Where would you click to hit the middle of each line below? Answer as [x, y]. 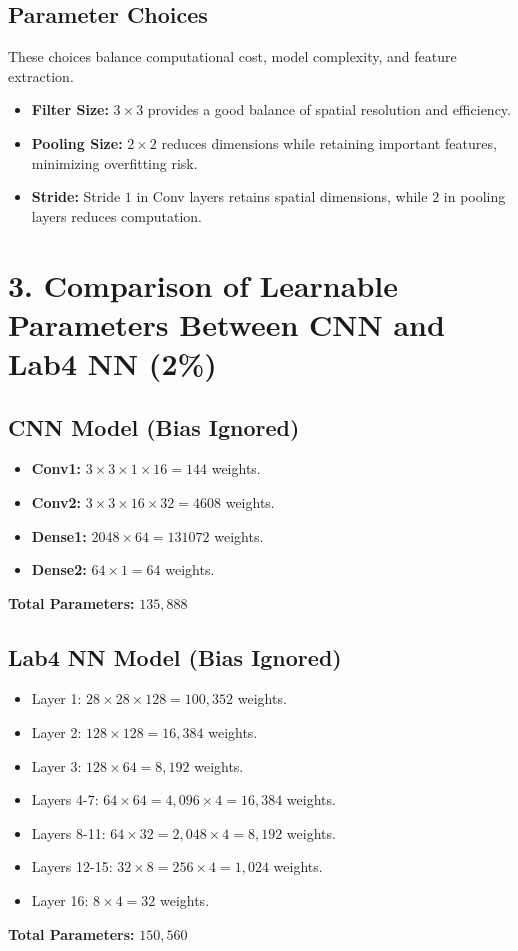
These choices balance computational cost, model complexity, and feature [232, 56]
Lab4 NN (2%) [112, 362]
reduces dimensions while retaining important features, [329, 142]
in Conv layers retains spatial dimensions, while [282, 196]
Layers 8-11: [68, 832]
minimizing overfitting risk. [114, 162]
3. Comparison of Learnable [203, 284]
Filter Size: [70, 109]
